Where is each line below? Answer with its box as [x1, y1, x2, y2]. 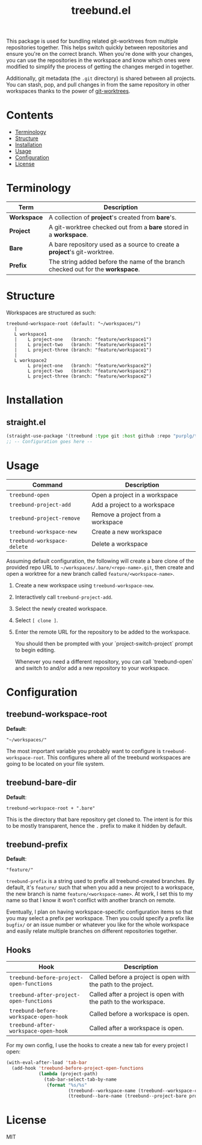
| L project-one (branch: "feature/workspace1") [14, 337, 152, 343]
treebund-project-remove [9, 514, 81, 522]
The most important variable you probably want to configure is [6, 747, 161, 754]
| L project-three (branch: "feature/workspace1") [14, 347, 152, 353]
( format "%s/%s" [46, 1082, 87, 1088]
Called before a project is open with [89, 973, 190, 982]
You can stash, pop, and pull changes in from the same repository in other [6, 81, 190, 88]
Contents [6, 109, 54, 122]
